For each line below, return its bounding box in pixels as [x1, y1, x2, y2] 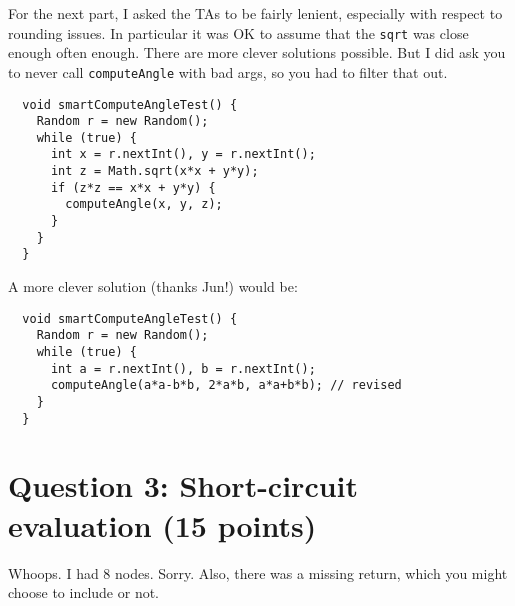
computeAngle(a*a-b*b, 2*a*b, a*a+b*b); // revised [50, 378, 402, 393]
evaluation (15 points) [8, 504, 317, 545]
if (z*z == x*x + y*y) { [50, 180, 216, 195]
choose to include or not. [8, 582, 160, 603]
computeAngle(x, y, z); [65, 197, 223, 212]
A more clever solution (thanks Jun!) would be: [8, 276, 298, 297]
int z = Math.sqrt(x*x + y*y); [50, 164, 259, 179]
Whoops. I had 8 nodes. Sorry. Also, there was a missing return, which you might [8, 562, 508, 583]
